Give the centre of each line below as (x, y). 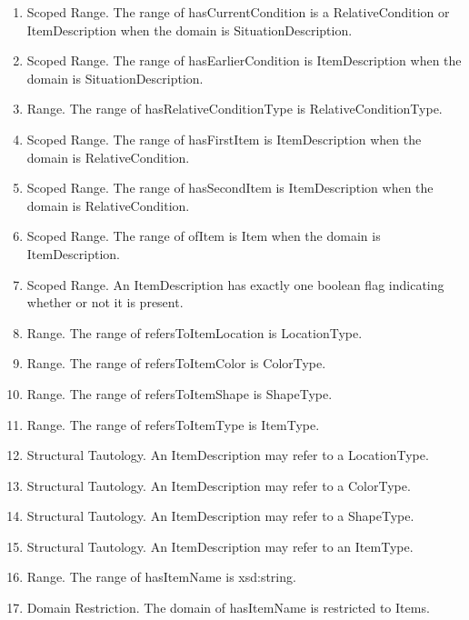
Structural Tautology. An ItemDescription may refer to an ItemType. (220, 546)
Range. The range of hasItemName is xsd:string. (161, 577)
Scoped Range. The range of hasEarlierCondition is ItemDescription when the (244, 60)
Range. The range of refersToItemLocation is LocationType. (195, 332)
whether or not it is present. (105, 302)
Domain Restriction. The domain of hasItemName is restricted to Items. (228, 608)
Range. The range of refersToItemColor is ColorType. (176, 363)
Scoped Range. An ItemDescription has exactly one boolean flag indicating (235, 284)
